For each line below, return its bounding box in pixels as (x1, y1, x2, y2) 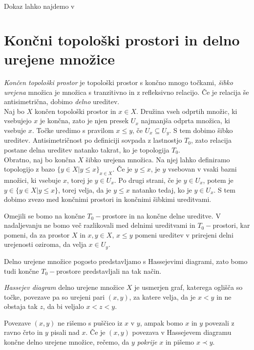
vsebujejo (4, 115, 32, 126)
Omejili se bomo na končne (4, 210, 85, 220)
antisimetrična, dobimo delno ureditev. (4, 96, 120, 107)
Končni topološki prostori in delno (4, 29, 240, 49)
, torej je (67, 175, 93, 185)
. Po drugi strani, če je (114, 175, 182, 185)
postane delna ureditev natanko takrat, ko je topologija (4, 144, 169, 154)
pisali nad (50, 327, 80, 337)
